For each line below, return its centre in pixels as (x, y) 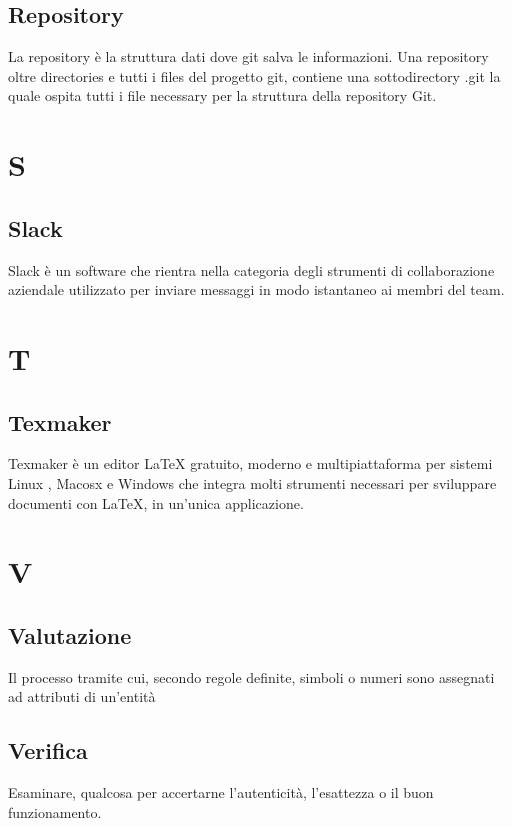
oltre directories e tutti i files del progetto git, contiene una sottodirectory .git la (254, 75)
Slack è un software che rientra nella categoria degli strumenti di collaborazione (251, 269)
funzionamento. (55, 811)
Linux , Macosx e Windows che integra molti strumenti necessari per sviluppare (252, 482)
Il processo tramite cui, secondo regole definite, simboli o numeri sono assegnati (251, 676)
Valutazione (70, 634)
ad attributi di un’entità (82, 696)
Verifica (48, 750)
